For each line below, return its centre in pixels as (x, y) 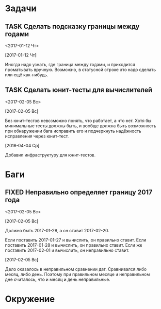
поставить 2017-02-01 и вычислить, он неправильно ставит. (67, 250)
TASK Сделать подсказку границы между (72, 26)
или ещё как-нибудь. (27, 75)
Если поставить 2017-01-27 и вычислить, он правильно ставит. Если (76, 240)
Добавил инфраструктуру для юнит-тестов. (50, 155)
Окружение (30, 299)
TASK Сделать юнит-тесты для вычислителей (79, 90)
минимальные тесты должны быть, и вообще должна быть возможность (81, 126)
